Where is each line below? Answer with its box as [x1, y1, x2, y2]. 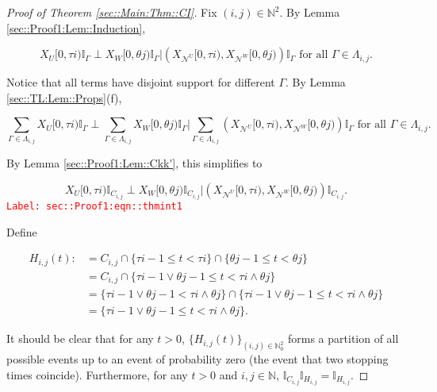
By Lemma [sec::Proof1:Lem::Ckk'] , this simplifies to [6, 155, 263, 171]
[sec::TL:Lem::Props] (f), [6, 89, 122, 106]
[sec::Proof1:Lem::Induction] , [6, 19, 146, 36]
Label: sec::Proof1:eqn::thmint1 [6, 201, 182, 213]
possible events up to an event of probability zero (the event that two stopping [6, 351, 389, 367]
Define [6, 223, 37, 240]
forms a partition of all [288, 330, 399, 347]
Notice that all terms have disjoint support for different [6, 74, 275, 90]
